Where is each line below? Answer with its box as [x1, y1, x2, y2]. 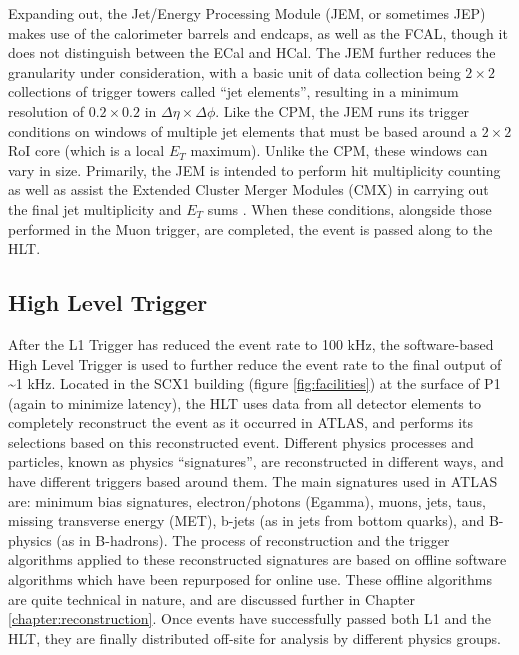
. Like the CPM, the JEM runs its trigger [215, 100, 470, 121]
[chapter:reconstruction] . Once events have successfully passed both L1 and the [8, 608, 492, 629]
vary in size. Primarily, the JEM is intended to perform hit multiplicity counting [8, 159, 501, 180]
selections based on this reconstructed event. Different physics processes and [8, 431, 474, 452]
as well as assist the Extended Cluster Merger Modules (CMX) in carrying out [8, 179, 489, 200]
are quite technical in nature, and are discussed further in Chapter [8, 588, 415, 609]
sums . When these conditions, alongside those [207, 198, 492, 219]
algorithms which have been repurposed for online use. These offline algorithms [8, 569, 492, 590]
